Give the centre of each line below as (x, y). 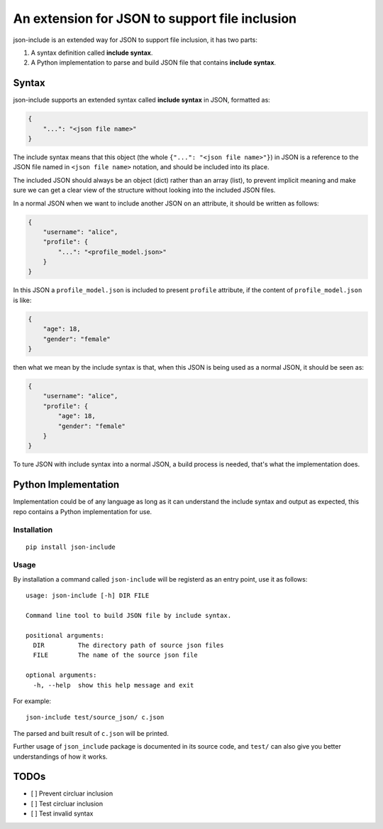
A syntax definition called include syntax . (92, 53)
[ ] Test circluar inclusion (67, 803)
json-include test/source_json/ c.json (95, 717)
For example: (32, 701)
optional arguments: (61, 675)
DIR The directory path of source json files (128, 646)
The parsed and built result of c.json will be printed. (91, 733)
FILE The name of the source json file (115, 655)
